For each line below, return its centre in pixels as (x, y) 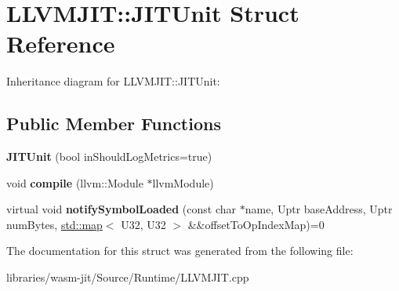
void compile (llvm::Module (75, 182)
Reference (61, 44)
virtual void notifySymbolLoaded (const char (122, 209)
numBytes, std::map (54, 224)
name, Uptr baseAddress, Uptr (319, 209)
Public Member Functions (114, 124)
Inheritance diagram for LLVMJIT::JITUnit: (113, 81)
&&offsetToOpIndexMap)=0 (256, 224)
